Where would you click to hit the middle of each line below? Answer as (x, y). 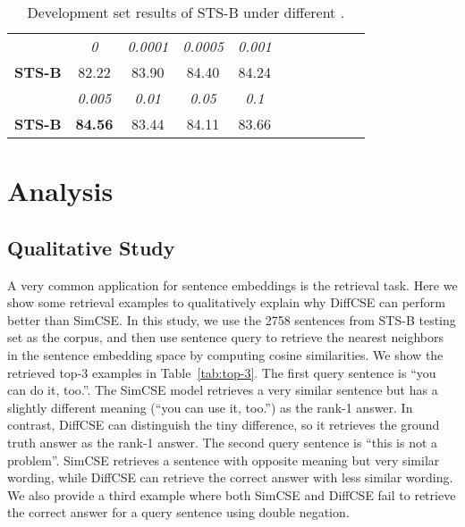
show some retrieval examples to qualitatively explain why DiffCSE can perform (226, 302)
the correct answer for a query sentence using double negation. (178, 512)
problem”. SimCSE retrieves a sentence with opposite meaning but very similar (224, 460)
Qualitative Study (91, 247)
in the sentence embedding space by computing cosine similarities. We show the (225, 354)
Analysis (60, 191)
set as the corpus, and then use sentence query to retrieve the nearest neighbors (225, 337)
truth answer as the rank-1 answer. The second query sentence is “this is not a (223, 442)
